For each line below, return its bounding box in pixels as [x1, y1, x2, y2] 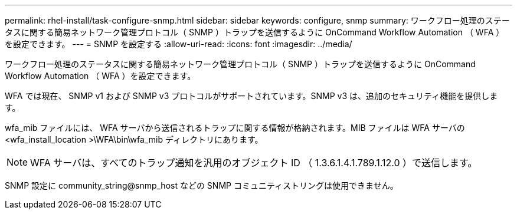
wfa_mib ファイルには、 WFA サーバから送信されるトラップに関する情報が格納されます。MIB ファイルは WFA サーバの [5, 123, 465, 133]
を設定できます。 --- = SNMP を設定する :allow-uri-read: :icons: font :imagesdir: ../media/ [5, 39, 352, 49]
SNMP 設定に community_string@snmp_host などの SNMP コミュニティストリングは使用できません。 [5, 180, 398, 190]
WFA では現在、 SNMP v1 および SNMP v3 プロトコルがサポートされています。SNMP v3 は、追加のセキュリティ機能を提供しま [5, 91, 498, 101]
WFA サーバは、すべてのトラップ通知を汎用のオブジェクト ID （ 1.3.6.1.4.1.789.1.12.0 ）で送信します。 [30, 157, 477, 169]
